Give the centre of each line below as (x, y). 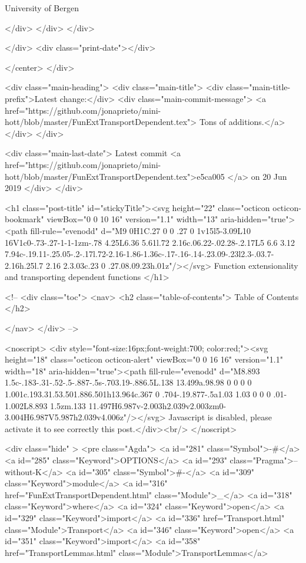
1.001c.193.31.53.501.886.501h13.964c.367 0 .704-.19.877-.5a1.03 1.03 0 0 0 (138, 394)
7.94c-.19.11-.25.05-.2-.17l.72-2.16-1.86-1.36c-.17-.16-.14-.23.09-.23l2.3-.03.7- (139, 254)
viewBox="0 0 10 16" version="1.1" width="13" (132, 219)
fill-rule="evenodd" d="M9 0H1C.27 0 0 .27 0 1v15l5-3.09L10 (141, 230)
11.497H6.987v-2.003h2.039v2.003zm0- (157, 405)
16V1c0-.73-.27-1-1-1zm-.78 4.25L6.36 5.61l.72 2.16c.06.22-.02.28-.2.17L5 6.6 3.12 (150, 242)
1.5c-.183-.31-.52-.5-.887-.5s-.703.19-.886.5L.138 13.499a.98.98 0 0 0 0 (128, 382)
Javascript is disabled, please (220, 417)
